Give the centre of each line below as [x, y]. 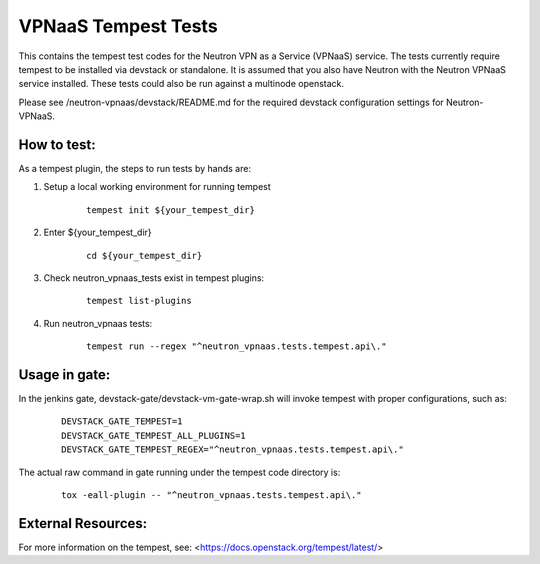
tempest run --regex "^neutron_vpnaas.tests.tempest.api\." [236, 346]
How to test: [57, 144]
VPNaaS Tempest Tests [118, 26]
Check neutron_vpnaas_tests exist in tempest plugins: [154, 277]
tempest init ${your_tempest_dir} [170, 209]
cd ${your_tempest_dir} [144, 255]
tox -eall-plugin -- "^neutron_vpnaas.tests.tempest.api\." [211, 495]
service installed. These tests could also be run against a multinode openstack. [181, 84]
